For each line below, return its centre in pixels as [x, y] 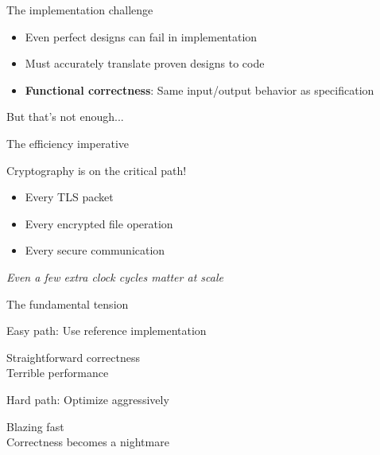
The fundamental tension [68, 303]
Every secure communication [95, 250]
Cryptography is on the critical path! [97, 170]
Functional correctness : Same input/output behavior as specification [200, 89]
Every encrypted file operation [99, 223]
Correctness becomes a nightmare [88, 442]
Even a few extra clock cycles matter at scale [115, 276]
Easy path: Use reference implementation [107, 331]
